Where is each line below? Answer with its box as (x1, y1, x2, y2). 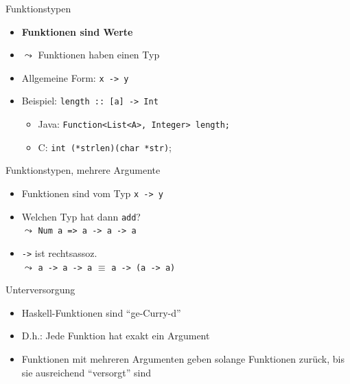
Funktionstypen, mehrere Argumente (5, 163, 161, 177)
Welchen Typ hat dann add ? (21, 209, 141, 223)
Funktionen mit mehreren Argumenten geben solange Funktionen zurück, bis (21, 352, 345, 366)
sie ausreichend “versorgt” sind (21, 365, 152, 379)
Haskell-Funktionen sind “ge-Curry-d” (21, 305, 181, 319)
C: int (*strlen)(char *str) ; (38, 139, 172, 154)
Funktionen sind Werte (21, 24, 133, 38)
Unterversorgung (5, 282, 75, 297)
